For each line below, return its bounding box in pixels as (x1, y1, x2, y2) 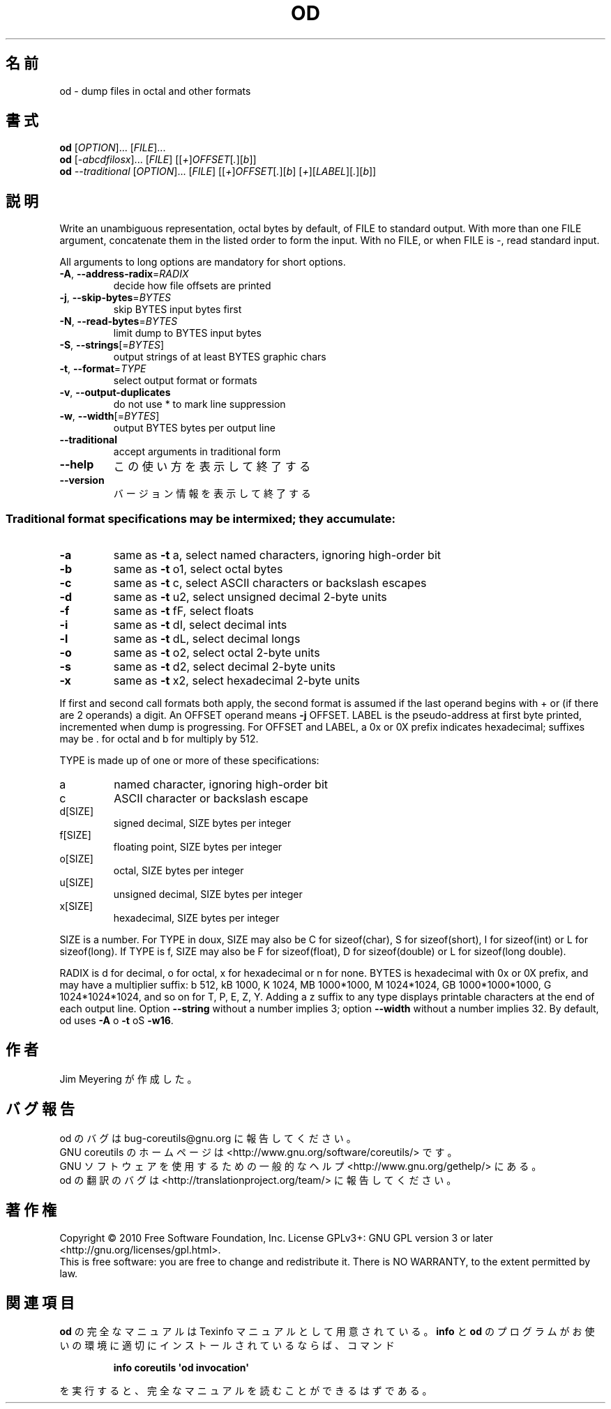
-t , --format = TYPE (59, 363, 146, 375)
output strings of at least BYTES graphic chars (113, 351, 326, 363)
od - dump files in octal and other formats (59, 84, 251, 97)
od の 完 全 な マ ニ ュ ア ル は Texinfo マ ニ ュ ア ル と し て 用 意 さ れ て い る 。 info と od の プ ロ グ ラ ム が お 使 (59, 1325, 595, 1338)
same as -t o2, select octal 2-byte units (113, 646, 320, 660)
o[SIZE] (59, 853, 93, 865)
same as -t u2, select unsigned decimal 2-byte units (113, 590, 387, 604)
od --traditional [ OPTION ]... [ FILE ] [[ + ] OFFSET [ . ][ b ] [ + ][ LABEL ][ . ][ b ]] (59, 165, 377, 178)
